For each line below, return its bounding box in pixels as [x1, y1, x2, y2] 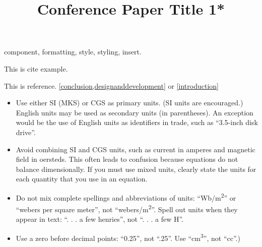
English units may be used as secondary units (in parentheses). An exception [16, 107, 253, 117]
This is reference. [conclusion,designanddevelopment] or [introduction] [4, 80, 219, 91]
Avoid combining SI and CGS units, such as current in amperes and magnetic [16, 144, 255, 154]
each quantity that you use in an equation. [16, 173, 148, 184]
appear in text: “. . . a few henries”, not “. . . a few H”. [16, 214, 184, 224]
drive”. [16, 127, 36, 137]
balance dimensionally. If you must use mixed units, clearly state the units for [16, 163, 256, 174]
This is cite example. [4, 63, 68, 74]
